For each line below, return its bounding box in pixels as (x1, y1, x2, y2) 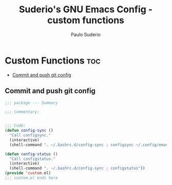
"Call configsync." (9, 133, 51, 138)
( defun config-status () (5, 151, 58, 157)
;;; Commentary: (5, 109, 40, 115)
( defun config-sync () (5, 128, 53, 133)
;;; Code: (5, 123, 26, 129)
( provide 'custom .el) (5, 171, 51, 176)
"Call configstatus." (9, 156, 56, 161)
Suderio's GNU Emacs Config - (18, 4, 153, 15)
